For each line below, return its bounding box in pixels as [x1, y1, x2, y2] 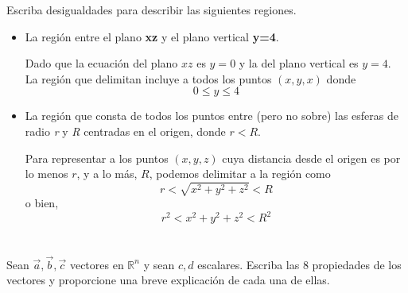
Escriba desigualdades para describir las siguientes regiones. [6, 2, 297, 17]
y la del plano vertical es [239, 55, 359, 71]
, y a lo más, [76, 165, 138, 182]
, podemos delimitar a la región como [149, 165, 331, 182]
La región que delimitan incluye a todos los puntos [25, 70, 272, 87]
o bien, [25, 195, 59, 211]
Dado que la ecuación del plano [25, 55, 178, 71]
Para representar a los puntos [25, 149, 169, 166]
